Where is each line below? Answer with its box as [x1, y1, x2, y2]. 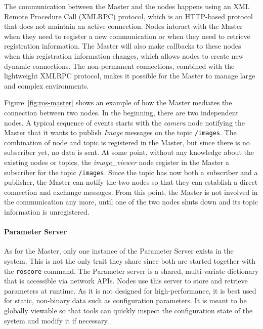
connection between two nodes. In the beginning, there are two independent [4, 107, 239, 117]
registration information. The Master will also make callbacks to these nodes [4, 40, 241, 51]
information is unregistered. [4, 207, 90, 217]
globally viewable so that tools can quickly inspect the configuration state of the [4, 305, 253, 316]
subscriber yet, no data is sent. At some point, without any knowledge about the [4, 147, 254, 157]
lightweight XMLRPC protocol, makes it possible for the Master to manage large [4, 70, 255, 81]
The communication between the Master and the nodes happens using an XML [4, 1, 250, 11]
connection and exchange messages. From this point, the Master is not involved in [4, 186, 258, 197]
